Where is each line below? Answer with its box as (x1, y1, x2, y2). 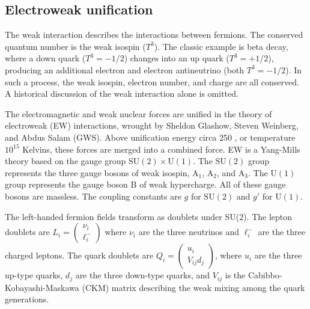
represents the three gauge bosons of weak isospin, (5, 166, 190, 179)
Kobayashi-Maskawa (5, 281, 79, 293)
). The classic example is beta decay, (154, 40, 288, 52)
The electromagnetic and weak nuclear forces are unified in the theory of (5, 107, 272, 120)
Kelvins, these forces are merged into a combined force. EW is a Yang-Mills (22, 142, 300, 155)
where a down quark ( (5, 52, 86, 64)
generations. (5, 293, 49, 305)
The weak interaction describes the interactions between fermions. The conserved (5, 28, 303, 41)
